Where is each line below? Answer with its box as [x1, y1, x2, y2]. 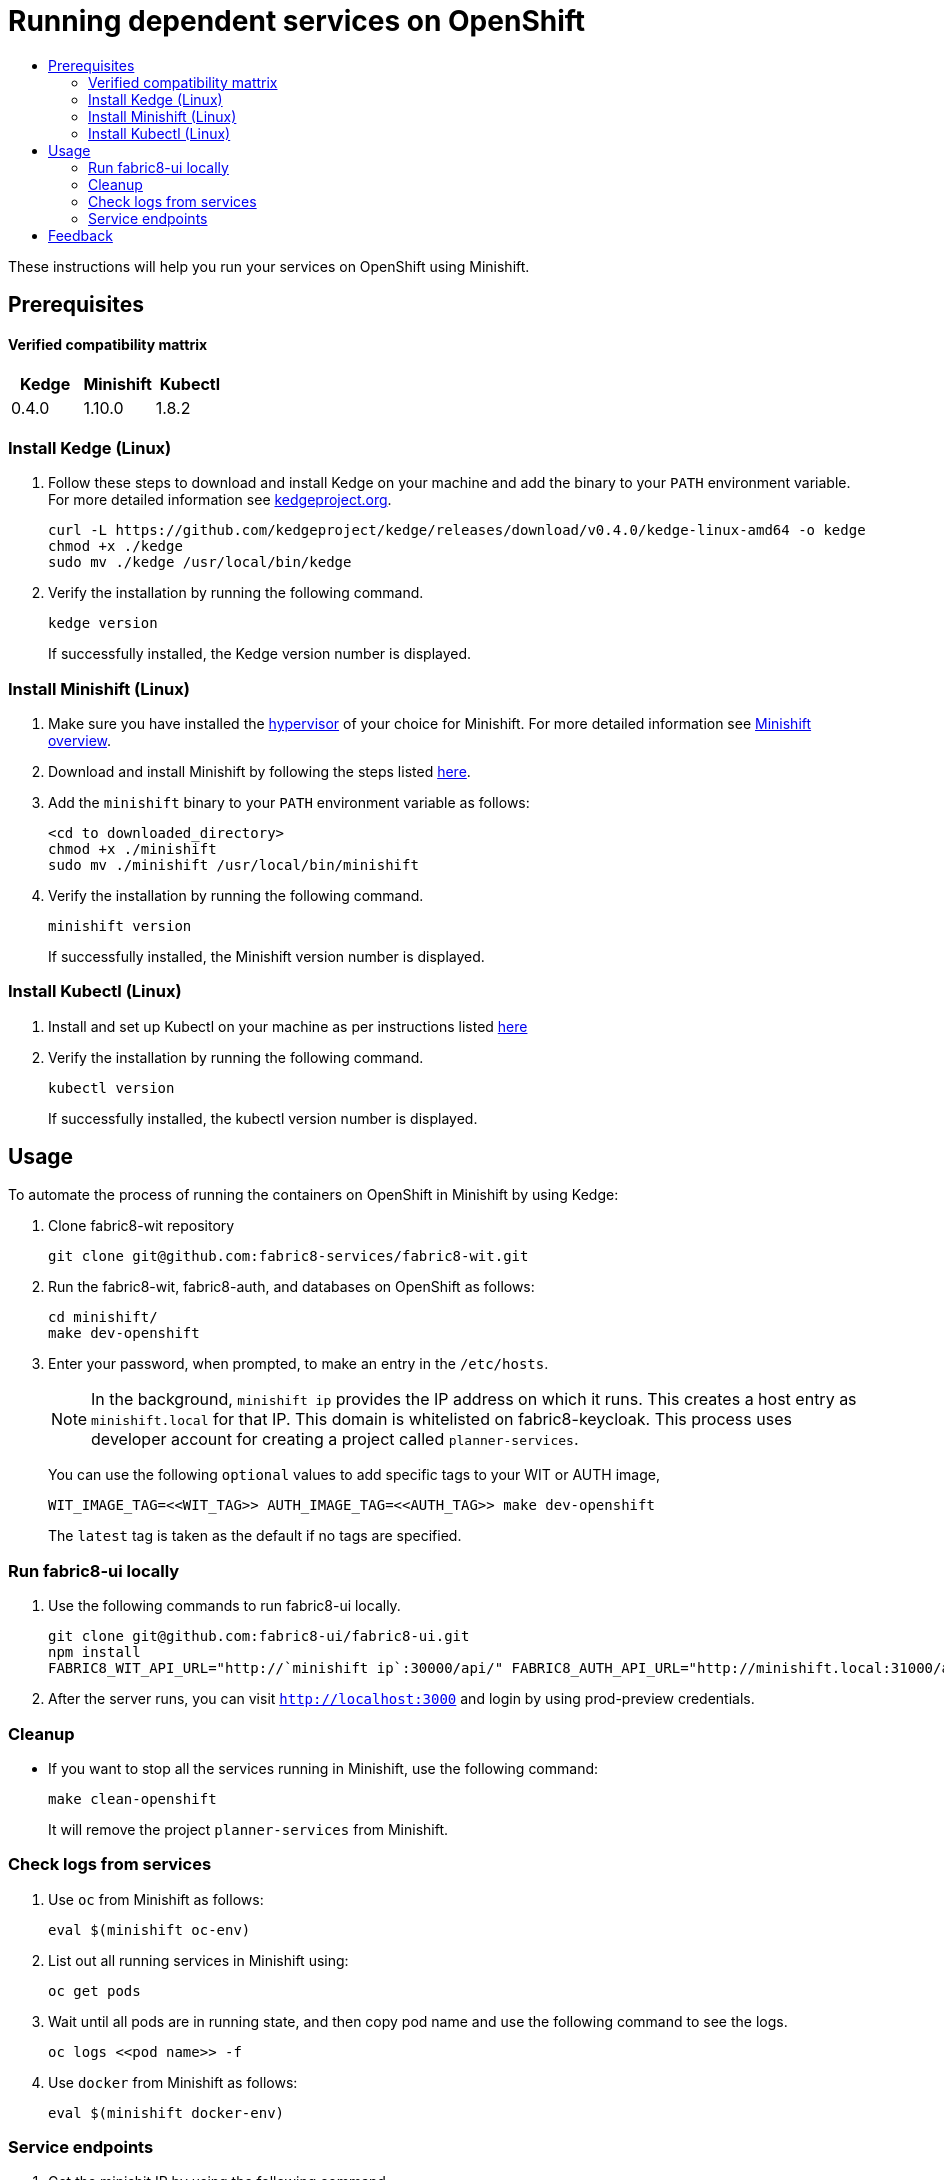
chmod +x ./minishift [48, 840, 217, 857]
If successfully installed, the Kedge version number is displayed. [48, 645, 472, 663]
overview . [48, 731, 112, 749]
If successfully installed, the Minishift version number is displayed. [48, 947, 485, 965]
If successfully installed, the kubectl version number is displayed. [48, 1109, 478, 1127]
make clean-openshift [48, 1790, 217, 1807]
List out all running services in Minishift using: [48, 1951, 349, 1969]
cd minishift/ [48, 1309, 158, 1326]
